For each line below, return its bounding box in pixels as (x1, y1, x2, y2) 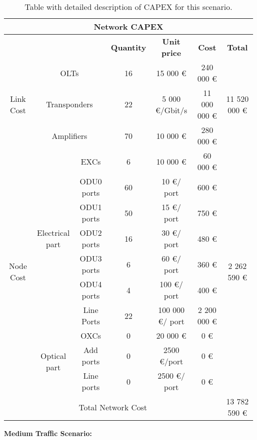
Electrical (37, 227, 70, 238)
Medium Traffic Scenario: (4, 428, 92, 438)
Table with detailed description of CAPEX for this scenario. (25, 1, 232, 12)
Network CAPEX (93, 21, 164, 32)
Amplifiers (51, 130, 87, 141)
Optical (41, 350, 66, 361)
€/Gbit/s (155, 104, 187, 116)
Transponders (46, 98, 93, 110)
